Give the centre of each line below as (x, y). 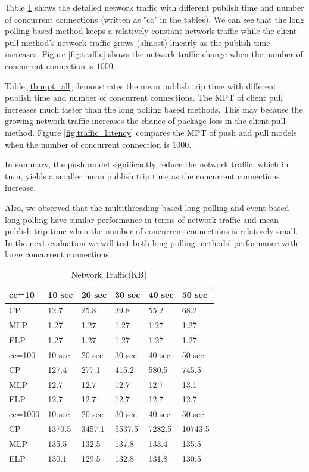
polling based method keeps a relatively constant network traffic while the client (151, 31)
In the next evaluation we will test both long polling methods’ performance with (152, 242)
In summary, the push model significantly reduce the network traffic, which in (147, 164)
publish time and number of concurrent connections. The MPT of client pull (144, 97)
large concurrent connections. (58, 254)
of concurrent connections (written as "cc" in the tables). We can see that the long (155, 19)
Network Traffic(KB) (109, 274)
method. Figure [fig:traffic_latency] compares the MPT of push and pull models (151, 132)
